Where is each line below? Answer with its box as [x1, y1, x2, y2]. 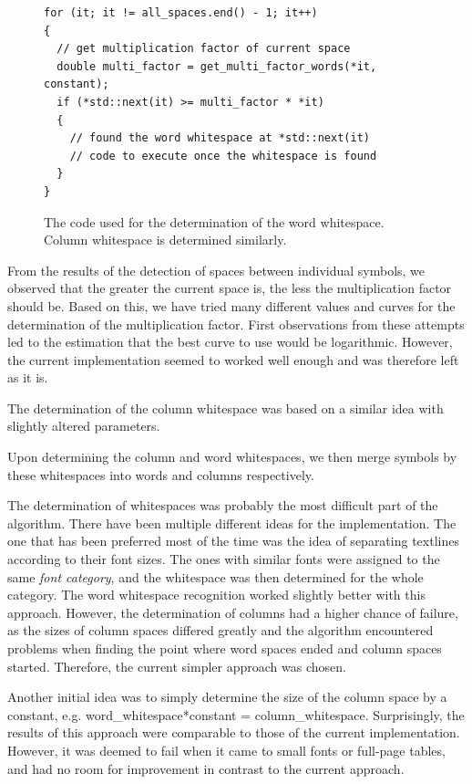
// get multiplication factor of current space [56, 42, 351, 56]
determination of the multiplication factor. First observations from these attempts [7, 314, 465, 333]
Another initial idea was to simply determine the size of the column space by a [7, 687, 447, 706]
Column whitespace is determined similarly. [44, 230, 287, 249]
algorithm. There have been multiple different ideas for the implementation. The [7, 513, 457, 532]
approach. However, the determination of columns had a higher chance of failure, [7, 602, 458, 622]
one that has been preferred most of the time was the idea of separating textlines [7, 531, 459, 550]
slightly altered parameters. [7, 416, 160, 435]
